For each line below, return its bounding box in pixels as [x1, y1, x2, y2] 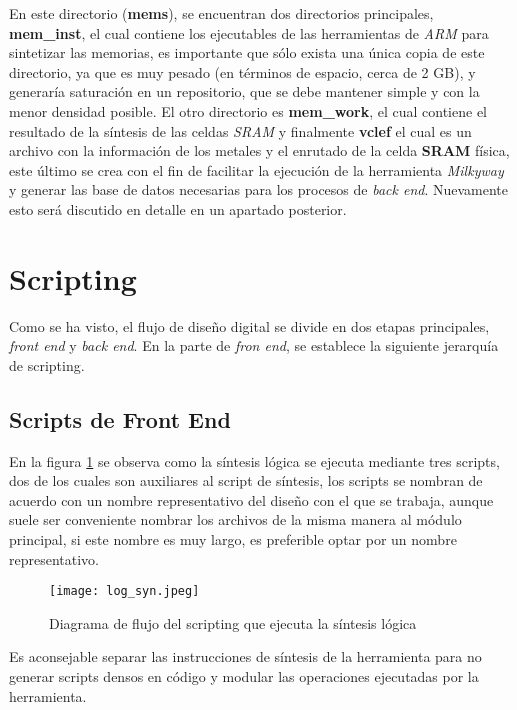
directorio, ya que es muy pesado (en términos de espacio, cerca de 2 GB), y [9, 61, 476, 82]
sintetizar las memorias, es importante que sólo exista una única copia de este [9, 42, 485, 63]
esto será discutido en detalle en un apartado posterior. [9, 198, 347, 219]
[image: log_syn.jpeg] [49, 584, 200, 599]
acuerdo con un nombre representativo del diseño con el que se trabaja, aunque [9, 489, 494, 510]
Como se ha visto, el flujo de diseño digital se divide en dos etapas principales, [9, 315, 490, 336]
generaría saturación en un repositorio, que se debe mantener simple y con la [9, 81, 480, 102]
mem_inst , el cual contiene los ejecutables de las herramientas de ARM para [9, 22, 489, 43]
